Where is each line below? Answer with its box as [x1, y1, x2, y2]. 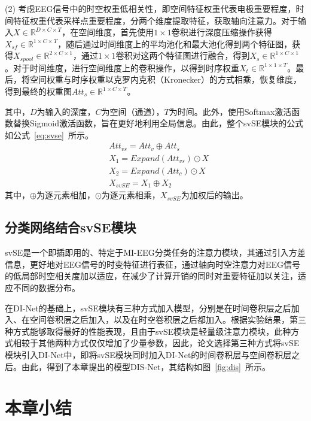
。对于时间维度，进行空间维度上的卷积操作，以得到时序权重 [5, 61, 239, 74]
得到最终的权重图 [5, 85, 72, 98]
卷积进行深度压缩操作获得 [171, 26, 272, 38]
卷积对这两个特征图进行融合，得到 [115, 49, 250, 62]
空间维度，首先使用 [78, 26, 154, 38]
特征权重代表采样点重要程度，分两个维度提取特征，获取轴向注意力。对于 [13, 14, 298, 26]
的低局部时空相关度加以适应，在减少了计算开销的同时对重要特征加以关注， [5, 269, 298, 282]
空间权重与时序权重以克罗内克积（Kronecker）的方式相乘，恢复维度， [29, 73, 301, 86]
